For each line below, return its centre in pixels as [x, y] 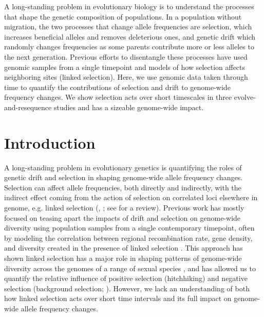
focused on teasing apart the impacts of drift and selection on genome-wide [122, 217]
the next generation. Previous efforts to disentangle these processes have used [126, 56]
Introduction [50, 142]
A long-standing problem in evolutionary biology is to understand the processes [129, 6]
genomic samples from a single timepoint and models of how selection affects [125, 67]
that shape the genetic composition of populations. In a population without [123, 16]
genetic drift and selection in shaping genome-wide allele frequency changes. [124, 177]
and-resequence [28, 107]
